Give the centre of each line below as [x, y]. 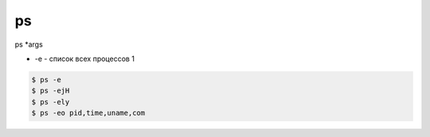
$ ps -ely [51, 102]
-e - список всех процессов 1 [85, 59]
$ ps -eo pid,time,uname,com [88, 113]
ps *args [29, 44]
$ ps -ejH [51, 91]
